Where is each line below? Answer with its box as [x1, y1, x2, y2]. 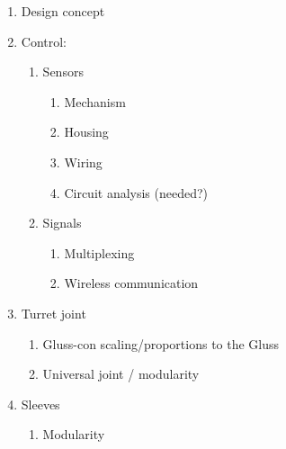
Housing [64, 122, 109, 141]
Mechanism [64, 92, 126, 111]
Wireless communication [64, 274, 199, 292]
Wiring [64, 152, 103, 171]
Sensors [42, 62, 84, 81]
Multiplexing [64, 243, 135, 262]
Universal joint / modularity [42, 364, 200, 383]
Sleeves [21, 394, 60, 413]
